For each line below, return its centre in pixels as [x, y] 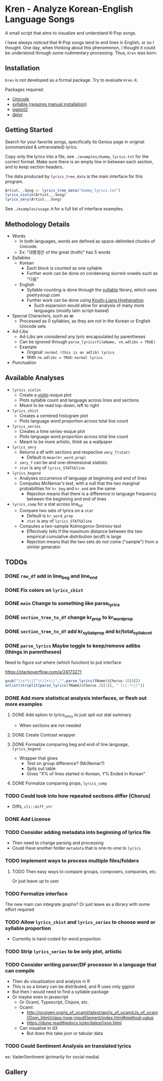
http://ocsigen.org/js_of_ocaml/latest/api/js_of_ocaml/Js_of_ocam [92, 1013]
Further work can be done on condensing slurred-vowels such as [92, 273]
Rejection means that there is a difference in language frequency [91, 494]
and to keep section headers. [34, 167]
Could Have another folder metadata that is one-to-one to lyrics [76, 848]
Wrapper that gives [38, 758]
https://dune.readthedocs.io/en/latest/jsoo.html [74, 1023]
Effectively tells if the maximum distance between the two [84, 531]
